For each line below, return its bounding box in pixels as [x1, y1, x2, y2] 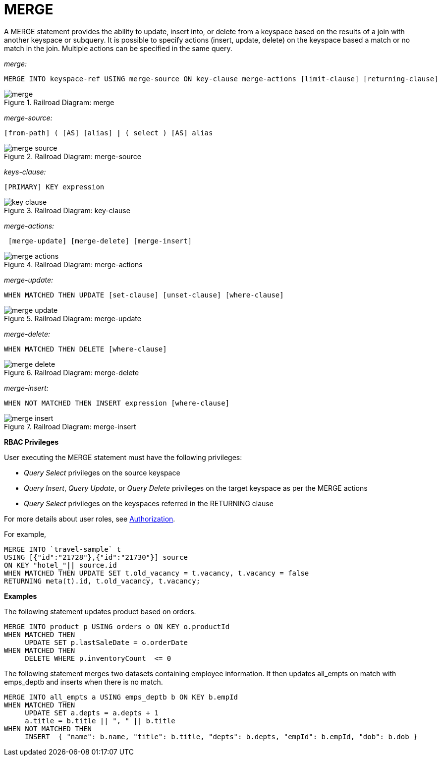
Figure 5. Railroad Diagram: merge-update [4, 314, 141, 323]
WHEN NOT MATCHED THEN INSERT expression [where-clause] [4, 399, 230, 407]
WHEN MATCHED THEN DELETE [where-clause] [4, 345, 167, 353]
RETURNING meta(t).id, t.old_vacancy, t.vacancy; [4, 577, 201, 585]
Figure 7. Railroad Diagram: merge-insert [4, 422, 136, 431]
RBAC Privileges [4, 437, 58, 446]
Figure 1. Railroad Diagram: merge [4, 98, 114, 107]
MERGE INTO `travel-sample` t [4, 545, 121, 553]
